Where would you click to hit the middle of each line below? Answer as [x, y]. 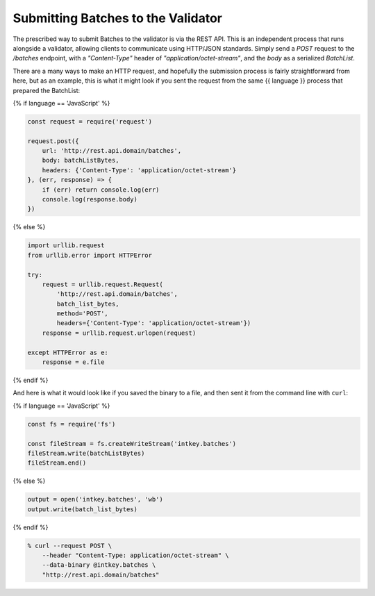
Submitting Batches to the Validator [117, 18]
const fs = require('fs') [72, 424]
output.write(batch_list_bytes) [83, 509]
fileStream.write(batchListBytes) [86, 453]
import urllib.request [66, 246]
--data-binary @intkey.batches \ [99, 565]
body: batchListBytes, [81, 160]
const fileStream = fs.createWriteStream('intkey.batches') [132, 444]
